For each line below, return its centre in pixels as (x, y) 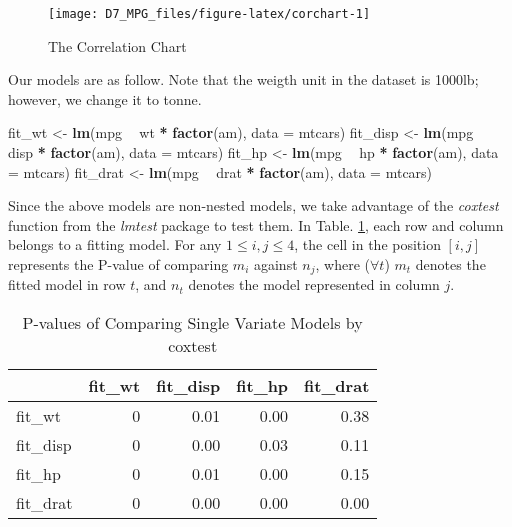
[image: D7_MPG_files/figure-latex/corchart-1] (209, 14)
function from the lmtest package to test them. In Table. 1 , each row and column (256, 224)
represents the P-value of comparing (118, 264)
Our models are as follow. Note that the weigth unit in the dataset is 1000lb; (243, 79)
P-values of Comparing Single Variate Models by (192, 323)
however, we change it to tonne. (105, 98)
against (275, 264)
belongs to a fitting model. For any (115, 244)
